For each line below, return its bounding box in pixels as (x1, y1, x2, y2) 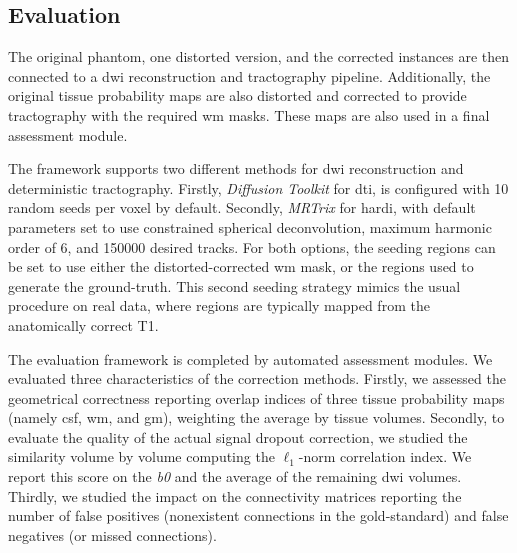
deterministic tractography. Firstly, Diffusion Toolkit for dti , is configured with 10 (8, 177, 509, 198)
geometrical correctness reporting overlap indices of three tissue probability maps (8, 387, 505, 408)
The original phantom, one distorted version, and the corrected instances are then (8, 46, 510, 67)
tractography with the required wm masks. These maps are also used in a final (8, 104, 490, 125)
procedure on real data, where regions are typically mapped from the (8, 295, 430, 316)
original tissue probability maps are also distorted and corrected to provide (8, 85, 467, 106)
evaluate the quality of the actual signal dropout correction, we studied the (8, 426, 468, 447)
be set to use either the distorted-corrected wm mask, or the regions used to (8, 256, 474, 277)
